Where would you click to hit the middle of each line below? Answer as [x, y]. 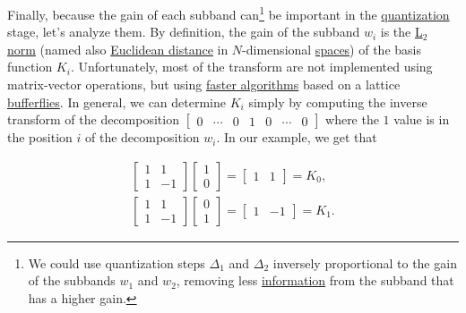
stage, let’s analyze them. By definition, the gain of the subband [184, 32]
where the [352, 119]
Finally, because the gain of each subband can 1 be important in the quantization [229, 13]
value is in [422, 119]
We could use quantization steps [116, 262]
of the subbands [72, 280]
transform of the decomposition [93, 119]
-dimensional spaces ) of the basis [332, 49]
